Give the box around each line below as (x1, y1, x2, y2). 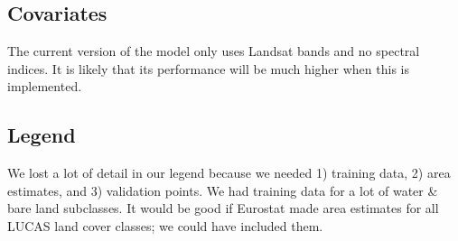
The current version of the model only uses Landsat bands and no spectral (7, 42, 420, 60)
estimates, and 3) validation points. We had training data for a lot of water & (7, 181, 438, 199)
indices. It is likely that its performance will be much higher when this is (7, 59, 409, 78)
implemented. (7, 77, 82, 96)
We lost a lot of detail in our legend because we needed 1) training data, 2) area (7, 163, 451, 182)
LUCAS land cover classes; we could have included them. (7, 216, 323, 235)
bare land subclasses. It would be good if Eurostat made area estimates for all (7, 199, 439, 218)
